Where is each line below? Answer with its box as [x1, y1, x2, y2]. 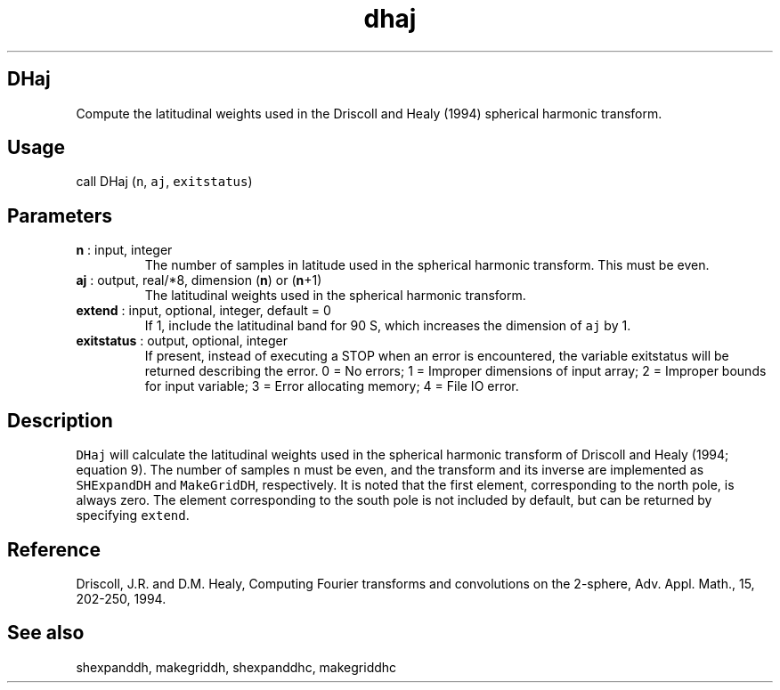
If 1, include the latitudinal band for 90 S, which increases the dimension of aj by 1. [144, 318, 631, 334]
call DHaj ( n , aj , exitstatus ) [76, 174, 253, 190]
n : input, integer [76, 242, 173, 258]
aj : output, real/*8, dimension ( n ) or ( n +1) [76, 272, 322, 288]
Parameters [7, 204, 112, 227]
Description [7, 409, 113, 432]
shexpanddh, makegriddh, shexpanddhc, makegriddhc [76, 659, 397, 675]
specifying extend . [76, 507, 190, 524]
